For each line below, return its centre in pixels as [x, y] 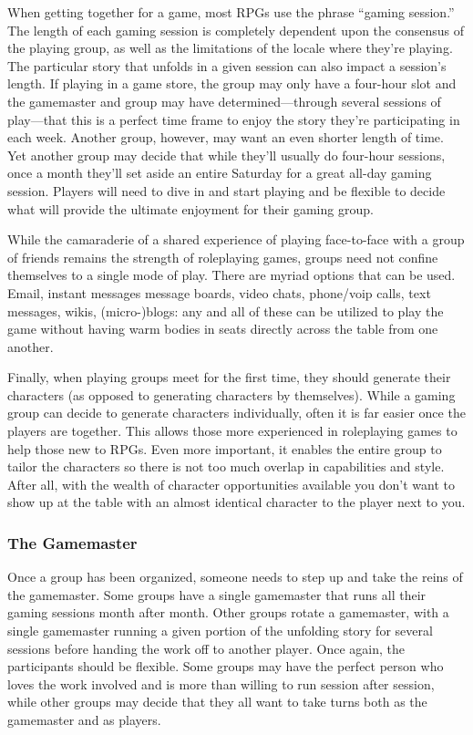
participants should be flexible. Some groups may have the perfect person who [226, 666]
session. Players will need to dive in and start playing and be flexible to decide [226, 190]
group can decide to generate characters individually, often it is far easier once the [236, 413]
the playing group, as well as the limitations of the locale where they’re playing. [230, 48]
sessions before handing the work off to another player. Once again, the [206, 648]
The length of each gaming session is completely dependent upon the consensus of [236, 30]
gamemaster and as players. [84, 719]
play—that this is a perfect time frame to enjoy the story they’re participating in [234, 119]
